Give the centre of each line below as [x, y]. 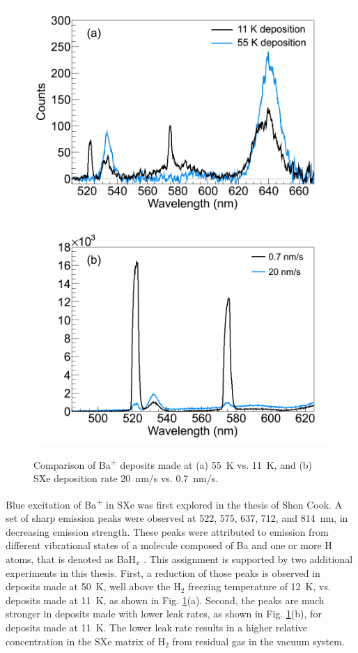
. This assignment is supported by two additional [248, 559]
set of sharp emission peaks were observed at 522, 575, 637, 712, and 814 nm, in [177, 518]
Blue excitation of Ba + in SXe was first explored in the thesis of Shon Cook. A [174, 503]
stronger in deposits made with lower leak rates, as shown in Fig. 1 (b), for [164, 614]
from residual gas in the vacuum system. [258, 641]
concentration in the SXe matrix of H [86, 641]
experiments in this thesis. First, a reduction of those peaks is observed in [163, 572]
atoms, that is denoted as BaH [71, 559]
